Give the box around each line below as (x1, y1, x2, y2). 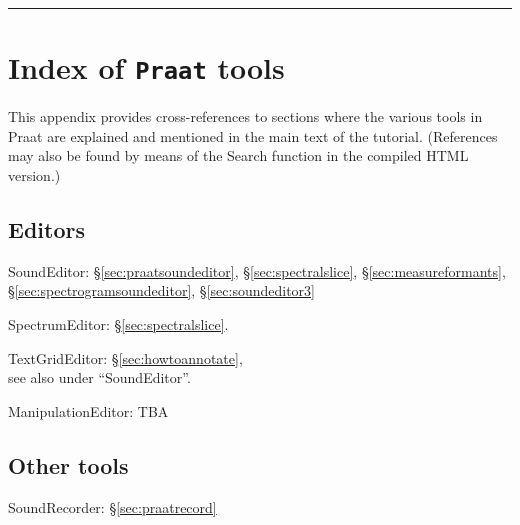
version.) (8, 165, 61, 186)
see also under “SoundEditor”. (8, 367, 191, 388)
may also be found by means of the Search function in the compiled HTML (8, 145, 469, 166)
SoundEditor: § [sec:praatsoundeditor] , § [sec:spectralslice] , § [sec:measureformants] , (8, 260, 506, 281)
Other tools (8, 449, 129, 480)
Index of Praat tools (8, 47, 285, 88)
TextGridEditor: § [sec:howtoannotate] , (8, 347, 243, 368)
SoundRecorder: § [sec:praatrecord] (8, 496, 217, 517)
